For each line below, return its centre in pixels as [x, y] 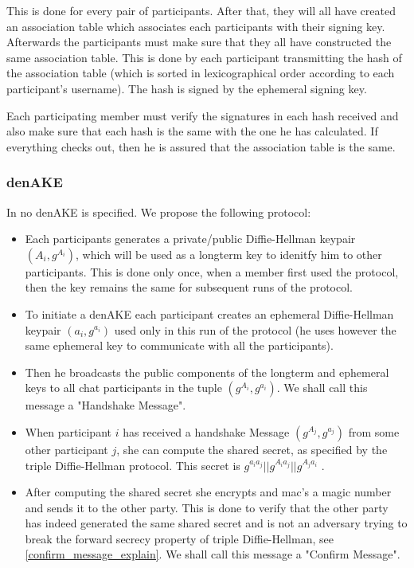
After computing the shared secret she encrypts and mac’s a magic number [208, 492]
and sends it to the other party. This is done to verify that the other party [207, 507]
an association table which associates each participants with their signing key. [196, 26]
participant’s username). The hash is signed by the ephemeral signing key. [187, 88]
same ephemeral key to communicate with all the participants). [179, 345]
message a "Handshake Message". [105, 405]
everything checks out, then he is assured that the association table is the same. [201, 146]
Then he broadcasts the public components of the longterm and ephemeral [207, 372]
